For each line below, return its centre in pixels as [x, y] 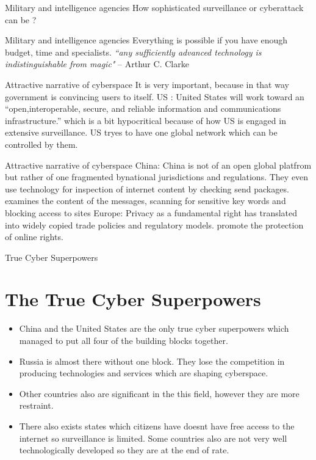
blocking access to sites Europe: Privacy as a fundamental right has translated [151, 212]
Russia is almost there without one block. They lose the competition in [152, 361]
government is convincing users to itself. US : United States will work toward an [155, 96]
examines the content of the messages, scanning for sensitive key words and [145, 201]
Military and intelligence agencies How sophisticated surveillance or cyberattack [154, 7]
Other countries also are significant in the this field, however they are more [159, 393]
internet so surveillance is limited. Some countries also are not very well [153, 438]
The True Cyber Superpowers [133, 299]
